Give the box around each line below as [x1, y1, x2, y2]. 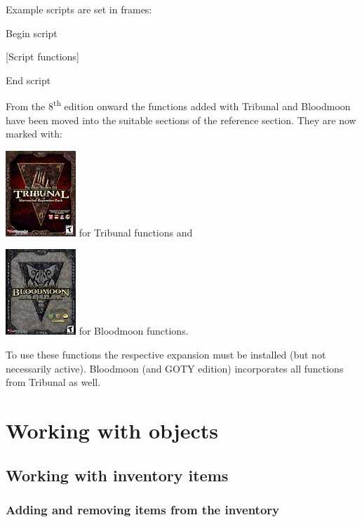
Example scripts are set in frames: [6, 2, 152, 16]
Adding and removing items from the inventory [6, 500, 279, 518]
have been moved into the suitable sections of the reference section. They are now [6, 112, 356, 127]
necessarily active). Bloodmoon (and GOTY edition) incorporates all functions [6, 361, 344, 375]
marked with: [6, 126, 62, 141]
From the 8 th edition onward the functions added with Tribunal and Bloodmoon [6, 97, 351, 114]
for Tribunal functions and [79, 225, 193, 239]
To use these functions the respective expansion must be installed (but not [6, 347, 326, 361]
